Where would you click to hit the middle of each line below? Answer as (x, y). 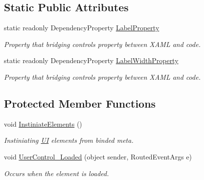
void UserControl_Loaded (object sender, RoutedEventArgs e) (98, 156)
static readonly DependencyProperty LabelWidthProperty (91, 60)
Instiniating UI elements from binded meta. (69, 140)
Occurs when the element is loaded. (57, 173)
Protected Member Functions (80, 103)
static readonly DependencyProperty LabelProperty (82, 28)
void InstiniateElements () (43, 124)
